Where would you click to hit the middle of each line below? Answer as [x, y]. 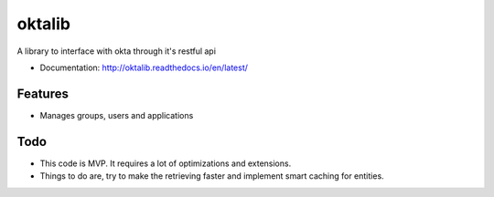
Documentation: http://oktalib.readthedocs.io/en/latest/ [144, 67]
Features [43, 93]
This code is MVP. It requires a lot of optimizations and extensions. [166, 163]
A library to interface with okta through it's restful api [117, 51]
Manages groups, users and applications [117, 115]
